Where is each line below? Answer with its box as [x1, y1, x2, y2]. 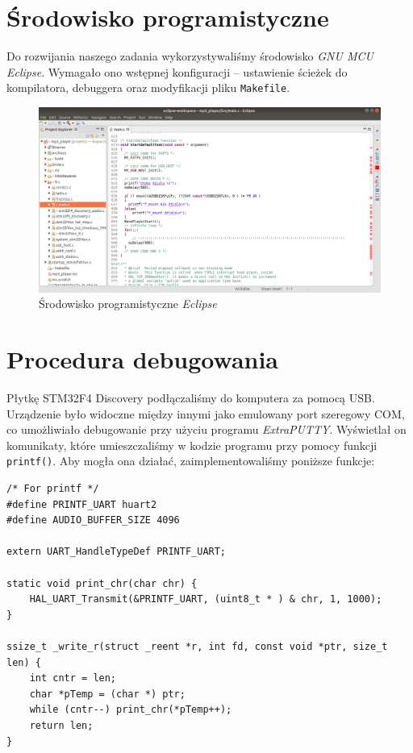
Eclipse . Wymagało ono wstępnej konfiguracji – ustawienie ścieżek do [6, 63, 348, 80]
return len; [29, 720, 94, 732]
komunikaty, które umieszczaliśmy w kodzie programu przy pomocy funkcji [6, 436, 378, 453]
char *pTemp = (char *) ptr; [29, 688, 186, 700]
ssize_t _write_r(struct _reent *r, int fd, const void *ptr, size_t [6, 641, 388, 653]
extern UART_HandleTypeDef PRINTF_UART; [6, 546, 227, 558]
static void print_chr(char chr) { [6, 577, 198, 589]
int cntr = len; [29, 672, 117, 684]
